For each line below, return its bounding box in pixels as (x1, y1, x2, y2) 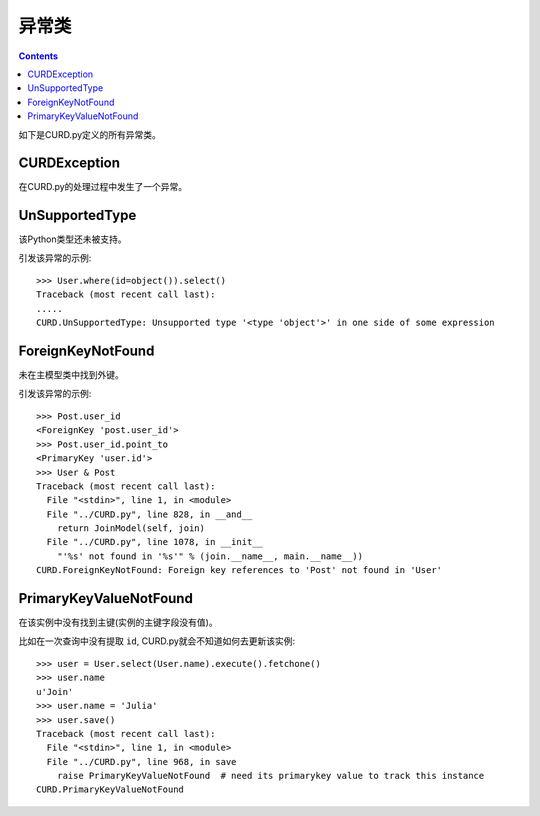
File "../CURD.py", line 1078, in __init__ (46, 536, 264, 548)
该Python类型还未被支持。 (18, 233, 127, 245)
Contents (18, 50, 59, 62)
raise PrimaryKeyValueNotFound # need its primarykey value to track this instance (56, 770, 485, 782)
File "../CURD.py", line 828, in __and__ (46, 508, 253, 520)
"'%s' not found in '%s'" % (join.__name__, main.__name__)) (56, 550, 364, 562)
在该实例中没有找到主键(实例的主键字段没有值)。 (18, 616, 219, 629)
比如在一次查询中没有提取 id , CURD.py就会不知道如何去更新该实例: (18, 635, 296, 647)
